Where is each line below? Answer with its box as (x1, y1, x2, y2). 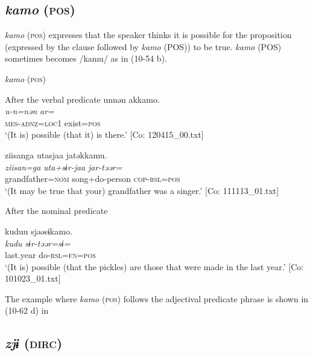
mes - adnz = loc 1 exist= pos (5, 116, 101, 129)
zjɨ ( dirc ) (5, 334, 63, 352)
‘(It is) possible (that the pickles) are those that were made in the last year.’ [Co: (5, 260, 304, 273)
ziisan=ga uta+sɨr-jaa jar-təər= (5, 160, 122, 173)
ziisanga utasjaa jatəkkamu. (5, 148, 107, 161)
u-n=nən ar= (5, 105, 54, 117)
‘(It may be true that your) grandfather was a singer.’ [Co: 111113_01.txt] (5, 184, 279, 196)
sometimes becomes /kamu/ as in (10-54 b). (5, 52, 167, 65)
